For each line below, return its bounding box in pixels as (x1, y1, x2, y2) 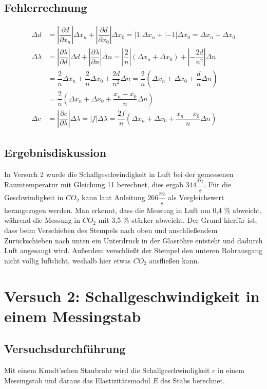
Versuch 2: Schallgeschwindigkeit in (4, 285, 260, 306)
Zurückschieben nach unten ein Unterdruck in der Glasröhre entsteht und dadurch (4, 235, 263, 245)
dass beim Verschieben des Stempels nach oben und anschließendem (4, 224, 218, 235)
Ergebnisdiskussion (4, 145, 107, 161)
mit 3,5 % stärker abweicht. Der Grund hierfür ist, (98, 215, 257, 225)
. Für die (203, 179, 232, 190)
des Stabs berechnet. (160, 375, 225, 385)
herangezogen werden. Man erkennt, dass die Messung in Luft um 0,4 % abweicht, (4, 204, 262, 215)
